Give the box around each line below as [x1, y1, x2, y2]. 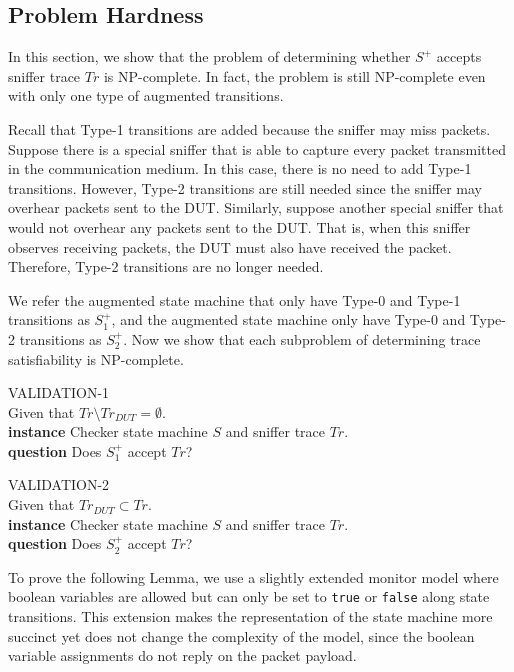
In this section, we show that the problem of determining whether [8, 46, 411, 67]
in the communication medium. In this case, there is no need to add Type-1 [8, 158, 472, 179]
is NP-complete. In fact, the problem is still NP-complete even [103, 65, 486, 86]
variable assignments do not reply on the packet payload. [8, 645, 357, 666]
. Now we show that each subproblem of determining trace [123, 328, 481, 349]
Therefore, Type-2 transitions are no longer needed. [8, 256, 324, 277]
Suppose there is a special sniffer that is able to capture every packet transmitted [8, 138, 507, 159]
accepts [436, 46, 482, 67]
